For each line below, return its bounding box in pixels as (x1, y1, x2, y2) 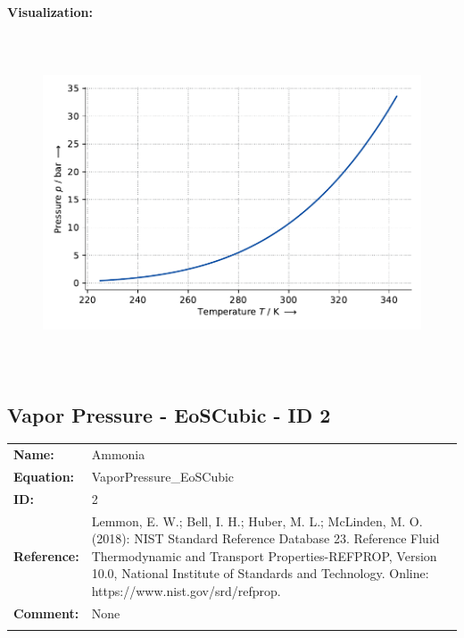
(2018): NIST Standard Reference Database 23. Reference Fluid (91, 529, 440, 548)
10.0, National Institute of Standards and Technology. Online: (91, 564, 429, 583)
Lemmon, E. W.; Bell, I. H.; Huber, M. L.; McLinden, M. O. (91, 511, 423, 530)
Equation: (13, 466, 75, 485)
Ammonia (91, 445, 145, 464)
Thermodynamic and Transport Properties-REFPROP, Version (91, 546, 437, 565)
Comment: (13, 603, 79, 622)
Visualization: (7, 3, 93, 21)
